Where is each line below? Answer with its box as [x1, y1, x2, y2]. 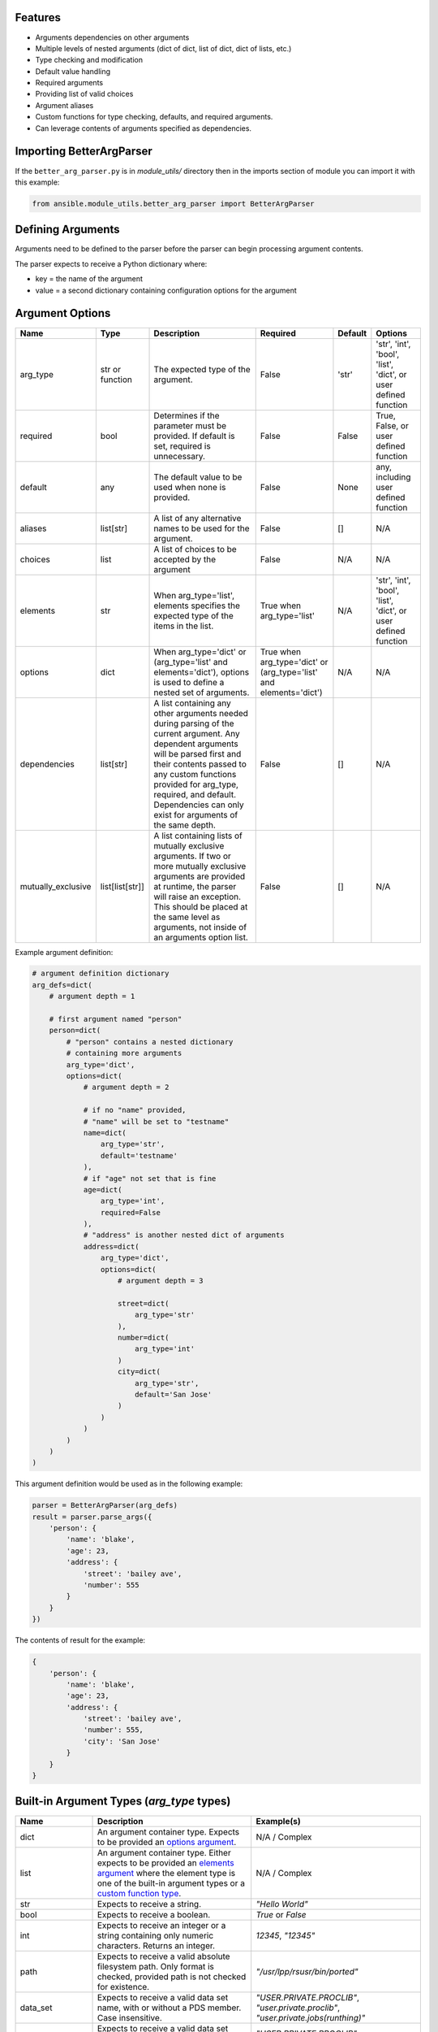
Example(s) [255, 1815, 301, 1826]
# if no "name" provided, [83, 1105, 187, 1115]
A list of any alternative [153, 512, 242, 523]
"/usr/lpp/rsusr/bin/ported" [255, 1965, 359, 1977]
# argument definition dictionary [32, 969, 170, 979]
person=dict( [49, 1026, 101, 1036]
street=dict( [118, 1299, 170, 1308]
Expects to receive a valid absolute [97, 1951, 230, 1962]
